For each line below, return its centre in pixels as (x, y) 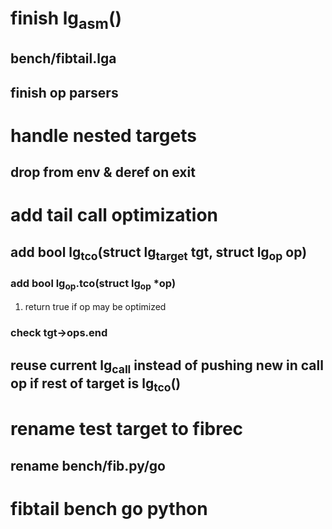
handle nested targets (103, 135)
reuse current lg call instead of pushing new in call (167, 366)
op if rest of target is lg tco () (96, 385)
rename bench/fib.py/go (88, 465)
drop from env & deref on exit (103, 172)
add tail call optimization (114, 215)
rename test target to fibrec (127, 429)
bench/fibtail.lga (63, 58)
